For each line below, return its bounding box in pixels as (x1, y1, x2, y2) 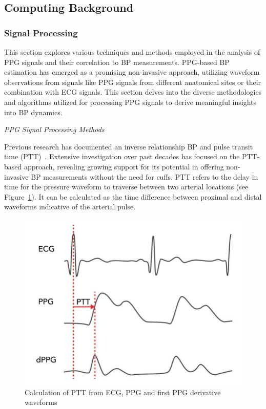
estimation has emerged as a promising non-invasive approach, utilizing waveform (4, 67, 260, 77)
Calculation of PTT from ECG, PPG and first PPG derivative (25, 386, 221, 397)
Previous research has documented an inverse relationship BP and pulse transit (4, 141, 253, 152)
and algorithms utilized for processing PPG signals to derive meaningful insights (4, 96, 256, 107)
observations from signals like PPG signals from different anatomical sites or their (4, 76, 261, 87)
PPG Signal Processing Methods (4, 124, 105, 135)
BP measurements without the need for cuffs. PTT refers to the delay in (31, 171, 258, 182)
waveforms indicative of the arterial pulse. (4, 201, 136, 212)
